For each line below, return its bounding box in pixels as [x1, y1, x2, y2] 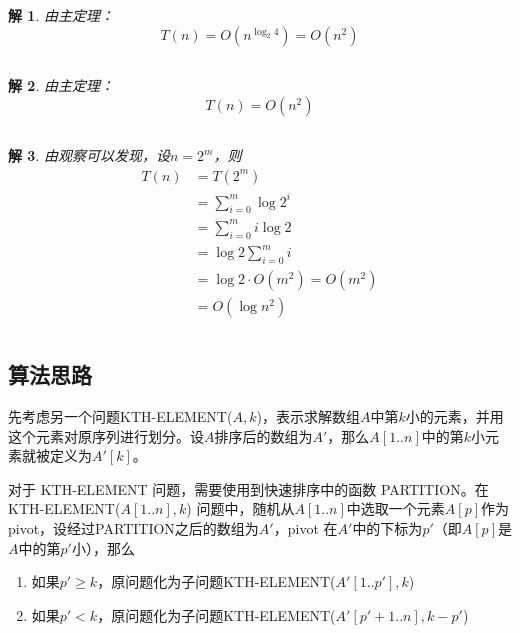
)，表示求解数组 [256, 406, 360, 427]
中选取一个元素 [346, 498, 445, 519]
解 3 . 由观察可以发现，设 [8, 145, 170, 166]
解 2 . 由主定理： [8, 75, 114, 96]
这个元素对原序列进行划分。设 [8, 425, 204, 446]
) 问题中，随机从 [186, 498, 295, 519]
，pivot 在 [273, 518, 338, 538]
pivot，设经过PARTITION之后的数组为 [8, 518, 259, 538]
